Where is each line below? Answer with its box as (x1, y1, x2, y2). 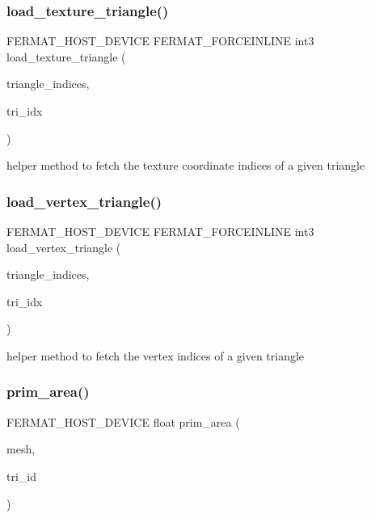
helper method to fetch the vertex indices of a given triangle (6, 347, 305, 364)
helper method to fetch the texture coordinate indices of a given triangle (6, 157, 365, 174)
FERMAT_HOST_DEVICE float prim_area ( (6, 413, 240, 430)
